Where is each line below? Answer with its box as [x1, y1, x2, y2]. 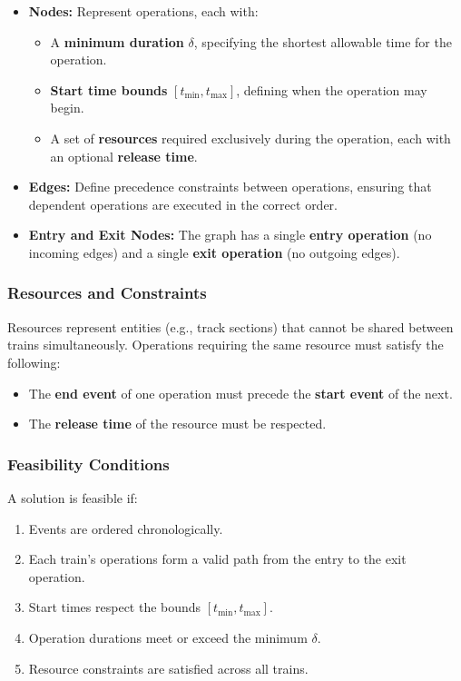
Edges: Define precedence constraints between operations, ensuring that [28, 177, 432, 196]
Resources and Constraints [7, 281, 207, 304]
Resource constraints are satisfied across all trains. [28, 658, 309, 677]
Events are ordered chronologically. [28, 518, 223, 538]
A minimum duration [50, 32, 184, 51]
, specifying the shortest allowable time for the [193, 32, 452, 51]
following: [7, 352, 61, 371]
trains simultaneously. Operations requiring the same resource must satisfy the [7, 335, 444, 354]
